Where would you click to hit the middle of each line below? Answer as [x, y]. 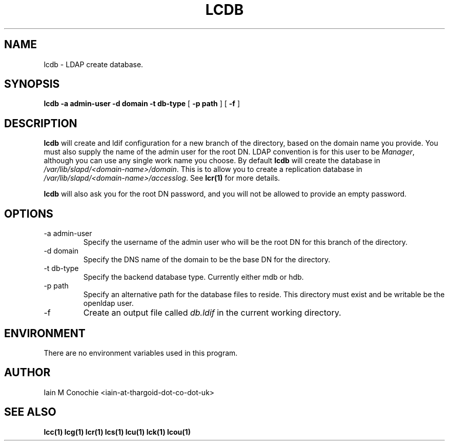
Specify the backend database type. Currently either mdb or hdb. [193, 277]
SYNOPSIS [32, 84]
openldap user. [108, 303]
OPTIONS [29, 214]
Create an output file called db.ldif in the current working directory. [212, 313]
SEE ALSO [30, 412]
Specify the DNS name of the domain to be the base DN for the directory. [207, 260]
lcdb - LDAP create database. [94, 64]
